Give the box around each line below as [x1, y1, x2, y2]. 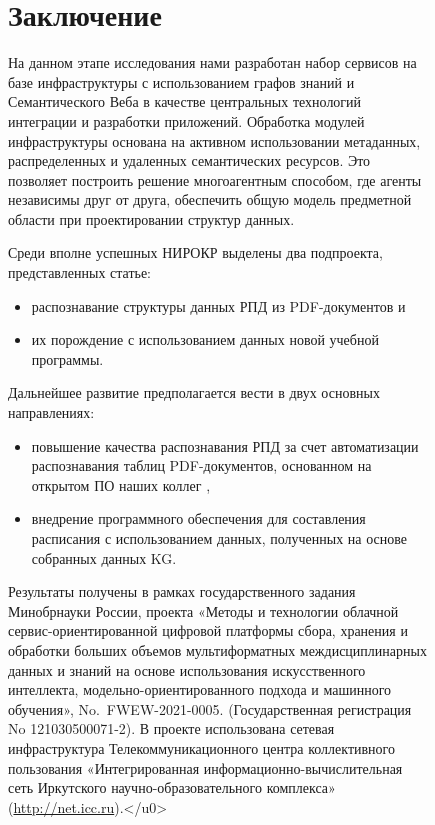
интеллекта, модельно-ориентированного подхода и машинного [8, 679, 392, 700]
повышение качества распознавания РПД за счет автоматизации [31, 435, 419, 456]
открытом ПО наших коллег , [31, 474, 211, 495]
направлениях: [8, 402, 95, 423]
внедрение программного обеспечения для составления [31, 508, 366, 529]
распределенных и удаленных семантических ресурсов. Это [8, 150, 371, 171]
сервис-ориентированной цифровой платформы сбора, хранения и [8, 620, 408, 641]
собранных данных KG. [31, 547, 177, 568]
